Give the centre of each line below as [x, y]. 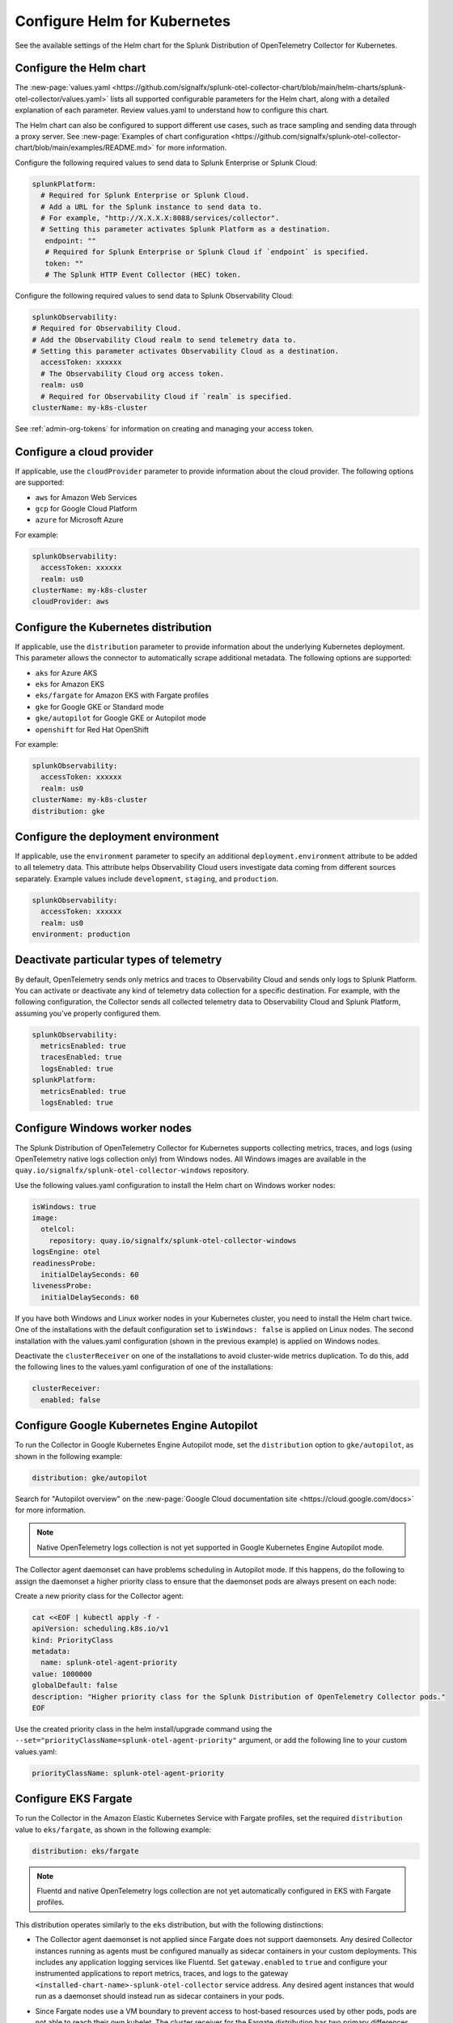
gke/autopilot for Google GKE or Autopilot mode [121, 718]
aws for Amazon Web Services [86, 497]
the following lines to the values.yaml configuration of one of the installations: [144, 1367]
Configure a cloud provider [84, 452]
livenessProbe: [62, 1286]
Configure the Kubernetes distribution [113, 627]
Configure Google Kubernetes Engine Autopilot [136, 1425]
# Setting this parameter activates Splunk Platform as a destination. [186, 229]
